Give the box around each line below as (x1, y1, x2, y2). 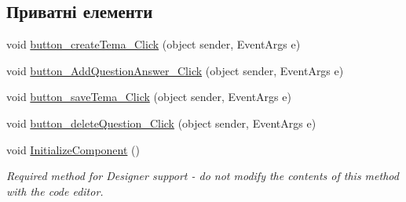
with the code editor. (6, 182, 104, 199)
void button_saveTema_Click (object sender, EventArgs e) (6, 88, 291, 105)
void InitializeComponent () (6, 141, 140, 157)
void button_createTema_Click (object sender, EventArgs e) (6, 36, 301, 52)
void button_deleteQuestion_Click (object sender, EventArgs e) (6, 114, 316, 131)
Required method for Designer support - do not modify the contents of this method (6, 168, 399, 184)
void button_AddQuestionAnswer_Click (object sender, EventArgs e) (6, 62, 344, 78)
